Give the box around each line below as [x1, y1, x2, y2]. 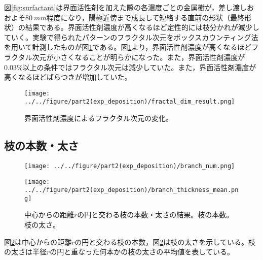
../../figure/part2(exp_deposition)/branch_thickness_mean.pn [24, 186, 239, 194]
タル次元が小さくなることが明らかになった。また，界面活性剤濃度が [18, 51, 245, 62]
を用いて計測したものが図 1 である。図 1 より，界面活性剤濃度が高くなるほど [4, 42, 252, 52]
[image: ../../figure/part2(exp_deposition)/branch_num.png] [24, 162, 235, 170]
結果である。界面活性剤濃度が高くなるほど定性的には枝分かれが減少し [25, 22, 259, 32]
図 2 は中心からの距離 [4, 236, 71, 247]
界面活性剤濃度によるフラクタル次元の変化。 [24, 113, 173, 123]
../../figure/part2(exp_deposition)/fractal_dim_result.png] [24, 98, 235, 106]
